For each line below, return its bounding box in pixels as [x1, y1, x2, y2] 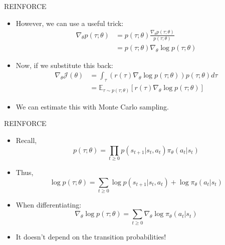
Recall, [16, 135, 37, 145]
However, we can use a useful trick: [16, 17, 124, 28]
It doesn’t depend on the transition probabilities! [16, 231, 166, 241]
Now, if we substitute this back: [16, 59, 113, 70]
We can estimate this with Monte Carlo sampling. [16, 101, 169, 111]
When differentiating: [16, 199, 82, 209]
